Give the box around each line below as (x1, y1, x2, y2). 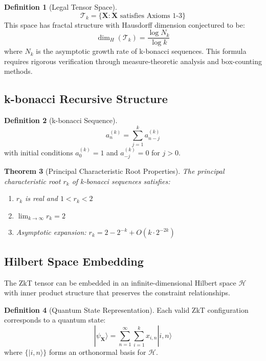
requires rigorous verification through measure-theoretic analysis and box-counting (4, 55, 262, 66)
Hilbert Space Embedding (4, 253, 144, 269)
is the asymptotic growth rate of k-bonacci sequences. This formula (36, 46, 247, 56)
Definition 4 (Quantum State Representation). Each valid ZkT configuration (4, 304, 249, 315)
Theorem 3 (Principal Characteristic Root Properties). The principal (4, 166, 225, 176)
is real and (25, 193, 58, 204)
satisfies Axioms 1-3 (120, 12, 182, 19)
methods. (4, 66, 33, 76)
